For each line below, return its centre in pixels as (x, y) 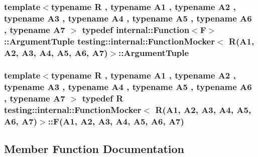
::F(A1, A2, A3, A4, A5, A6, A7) (116, 121)
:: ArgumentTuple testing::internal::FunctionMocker (109, 41)
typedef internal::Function (136, 29)
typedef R (103, 98)
